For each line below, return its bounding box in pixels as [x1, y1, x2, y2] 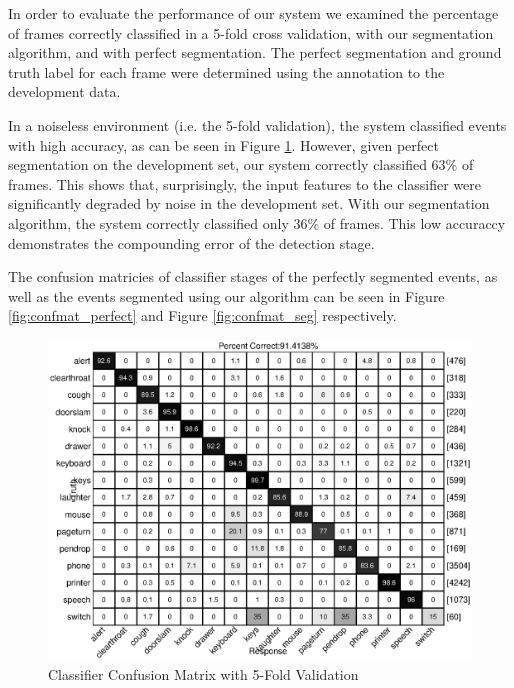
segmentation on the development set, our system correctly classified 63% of [8, 154, 474, 175]
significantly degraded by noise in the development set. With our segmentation [8, 193, 490, 214]
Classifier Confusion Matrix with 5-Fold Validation [48, 663, 359, 684]
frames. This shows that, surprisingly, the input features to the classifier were [8, 173, 482, 194]
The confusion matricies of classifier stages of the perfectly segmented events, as [8, 266, 498, 287]
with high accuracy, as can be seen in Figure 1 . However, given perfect [8, 134, 439, 155]
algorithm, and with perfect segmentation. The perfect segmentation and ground [8, 42, 502, 63]
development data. [8, 81, 121, 102]
